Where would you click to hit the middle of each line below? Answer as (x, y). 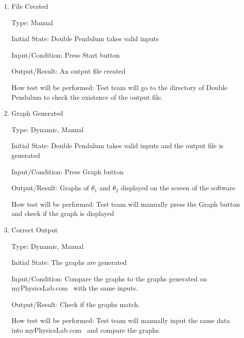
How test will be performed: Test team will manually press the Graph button (126, 204)
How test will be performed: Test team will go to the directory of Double (119, 87)
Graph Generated (37, 113)
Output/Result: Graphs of (50, 188)
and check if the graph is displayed (63, 213)
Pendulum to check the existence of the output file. (87, 97)
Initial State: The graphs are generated (69, 262)
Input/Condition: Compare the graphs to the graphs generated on (109, 278)
